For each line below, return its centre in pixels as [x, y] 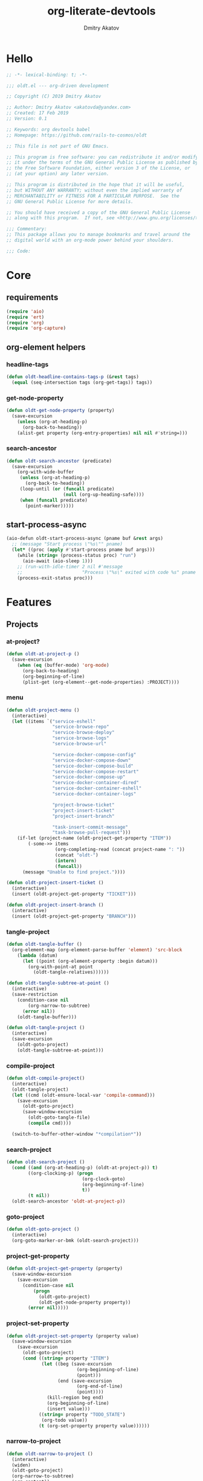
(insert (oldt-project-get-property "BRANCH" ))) [74, 916]
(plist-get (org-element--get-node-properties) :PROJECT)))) [101, 682]
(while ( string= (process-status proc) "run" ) [77, 556]
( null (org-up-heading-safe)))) [104, 494]
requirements [32, 297]
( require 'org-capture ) [36, 328]
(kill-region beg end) [75, 1398]
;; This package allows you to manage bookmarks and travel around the [98, 235]
